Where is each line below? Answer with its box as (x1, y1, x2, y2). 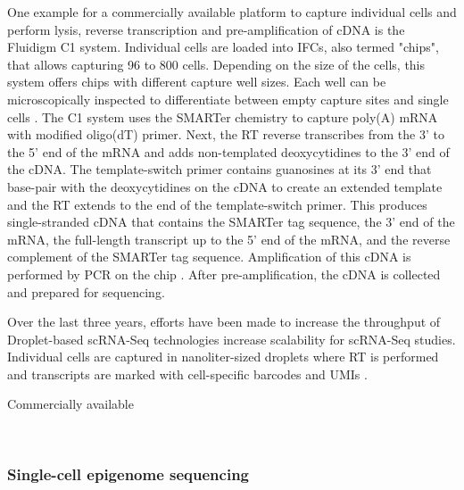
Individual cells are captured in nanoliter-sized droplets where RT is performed (7, 347, 439, 366)
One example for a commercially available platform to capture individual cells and (7, 3, 457, 21)
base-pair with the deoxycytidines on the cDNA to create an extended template (7, 177, 443, 195)
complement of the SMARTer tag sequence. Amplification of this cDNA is (7, 247, 411, 266)
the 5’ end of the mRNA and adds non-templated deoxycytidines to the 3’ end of (7, 142, 450, 161)
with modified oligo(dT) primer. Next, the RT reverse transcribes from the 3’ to (7, 125, 444, 144)
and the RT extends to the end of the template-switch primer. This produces (7, 195, 427, 213)
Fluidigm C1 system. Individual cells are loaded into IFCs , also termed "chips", (7, 37, 439, 56)
